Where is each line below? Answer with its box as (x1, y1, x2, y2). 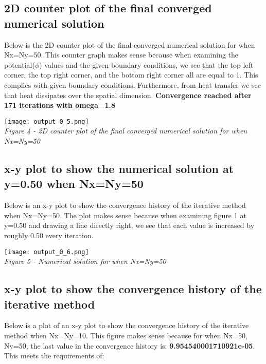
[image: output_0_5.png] (4, 118, 89, 125)
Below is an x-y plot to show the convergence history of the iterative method (4, 200, 246, 210)
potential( (4, 59, 35, 70)
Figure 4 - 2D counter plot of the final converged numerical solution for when (4, 125, 247, 136)
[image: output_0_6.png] (4, 248, 89, 256)
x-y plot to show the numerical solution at (4, 160, 234, 176)
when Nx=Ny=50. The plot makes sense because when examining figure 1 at (4, 209, 246, 220)
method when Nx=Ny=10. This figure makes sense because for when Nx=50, (4, 330, 247, 340)
